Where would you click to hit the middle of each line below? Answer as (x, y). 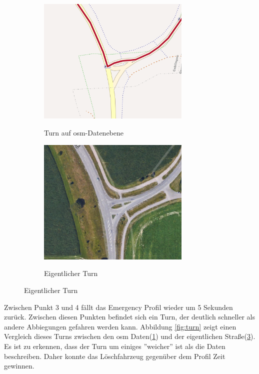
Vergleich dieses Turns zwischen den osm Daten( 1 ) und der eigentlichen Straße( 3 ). (130, 336)
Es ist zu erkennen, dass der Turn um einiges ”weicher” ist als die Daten (115, 346)
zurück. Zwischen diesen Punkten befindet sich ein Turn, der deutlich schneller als (130, 317)
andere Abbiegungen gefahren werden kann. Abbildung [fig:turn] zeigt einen (120, 326)
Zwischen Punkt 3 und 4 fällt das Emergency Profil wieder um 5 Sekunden (118, 307)
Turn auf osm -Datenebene (84, 133)
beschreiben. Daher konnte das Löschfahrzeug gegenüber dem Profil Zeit (115, 356)
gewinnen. (19, 366)
